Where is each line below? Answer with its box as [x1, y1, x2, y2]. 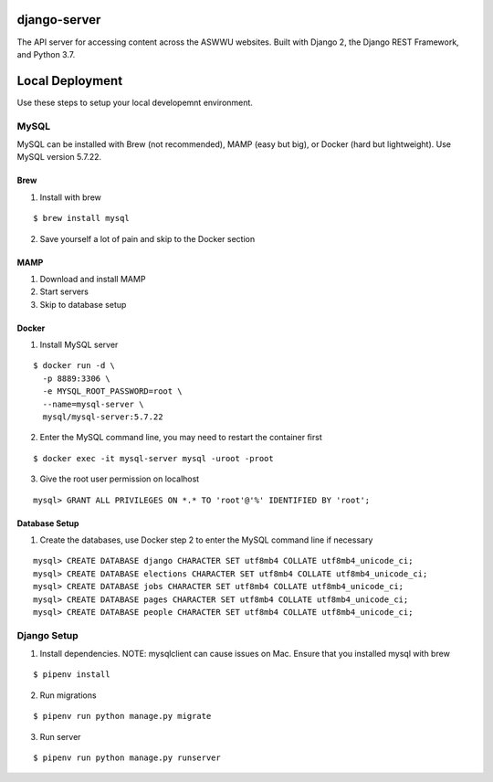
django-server [16, 12, 101, 27]
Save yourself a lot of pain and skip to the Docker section [39, 233, 256, 244]
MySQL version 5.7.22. [16, 152, 102, 163]
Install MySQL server [39, 339, 119, 351]
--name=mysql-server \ [42, 398, 144, 409]
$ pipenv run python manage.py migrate [33, 711, 212, 722]
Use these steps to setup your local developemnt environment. [16, 97, 253, 108]
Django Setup [16, 629, 79, 641]
